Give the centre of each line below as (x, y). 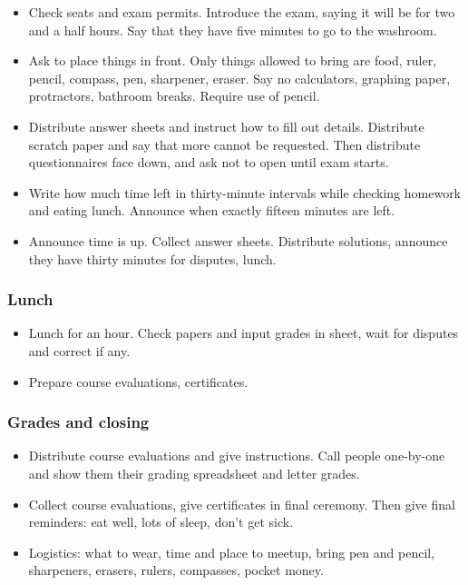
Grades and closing (78, 422)
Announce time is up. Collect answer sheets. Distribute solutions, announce (238, 240)
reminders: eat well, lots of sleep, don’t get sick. (161, 522)
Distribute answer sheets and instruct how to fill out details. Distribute (226, 126)
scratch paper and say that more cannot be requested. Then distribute (224, 144)
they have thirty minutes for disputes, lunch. (152, 258)
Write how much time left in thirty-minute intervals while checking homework (245, 192)
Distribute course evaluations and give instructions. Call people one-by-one (237, 456)
